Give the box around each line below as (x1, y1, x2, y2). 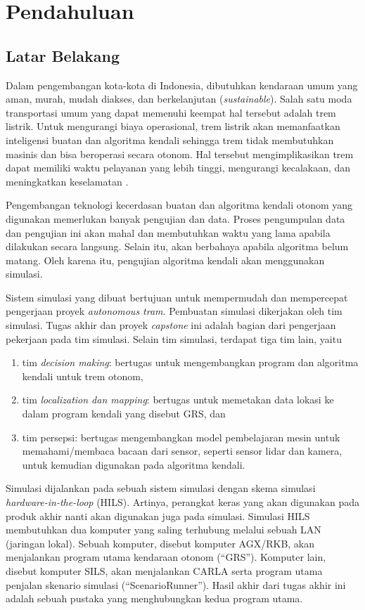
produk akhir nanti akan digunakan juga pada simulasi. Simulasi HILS (6, 508, 310, 523)
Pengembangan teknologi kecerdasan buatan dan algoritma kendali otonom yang (6, 197, 353, 212)
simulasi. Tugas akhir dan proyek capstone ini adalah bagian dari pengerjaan (6, 318, 336, 332)
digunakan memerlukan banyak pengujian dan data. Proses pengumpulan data (6, 211, 345, 226)
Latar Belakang (6, 44, 120, 66)
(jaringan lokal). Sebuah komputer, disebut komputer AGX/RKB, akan (6, 536, 315, 550)
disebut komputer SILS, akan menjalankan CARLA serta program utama (6, 563, 323, 578)
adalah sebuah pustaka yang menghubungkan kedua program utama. (6, 591, 303, 606)
